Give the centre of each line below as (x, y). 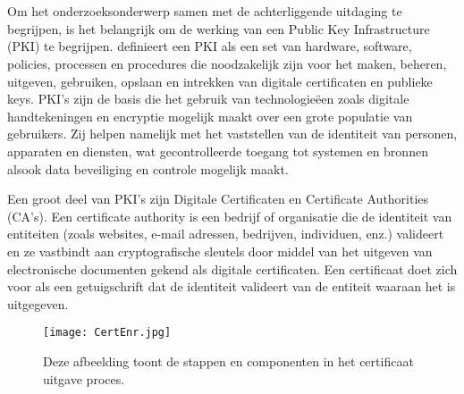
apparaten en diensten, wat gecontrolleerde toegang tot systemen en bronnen (218, 151)
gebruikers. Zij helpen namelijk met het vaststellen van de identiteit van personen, (232, 134)
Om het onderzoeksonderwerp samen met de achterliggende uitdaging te (205, 11)
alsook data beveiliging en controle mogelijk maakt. (148, 168)
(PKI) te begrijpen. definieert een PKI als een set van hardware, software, (210, 46)
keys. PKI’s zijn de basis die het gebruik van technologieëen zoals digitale (208, 99)
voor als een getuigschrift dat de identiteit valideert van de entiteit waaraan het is (232, 286)
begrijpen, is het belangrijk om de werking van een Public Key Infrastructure (219, 28)
